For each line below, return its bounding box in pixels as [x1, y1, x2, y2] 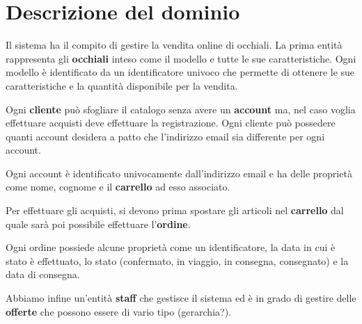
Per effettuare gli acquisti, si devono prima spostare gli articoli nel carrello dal [6, 203, 344, 218]
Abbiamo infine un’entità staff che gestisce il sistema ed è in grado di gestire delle [6, 291, 356, 305]
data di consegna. [6, 267, 80, 282]
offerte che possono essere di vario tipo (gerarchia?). [6, 304, 231, 318]
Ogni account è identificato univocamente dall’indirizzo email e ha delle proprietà [6, 165, 352, 180]
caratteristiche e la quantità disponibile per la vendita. [6, 78, 238, 92]
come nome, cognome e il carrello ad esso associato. [6, 179, 230, 194]
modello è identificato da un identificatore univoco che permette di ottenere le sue [6, 65, 355, 79]
